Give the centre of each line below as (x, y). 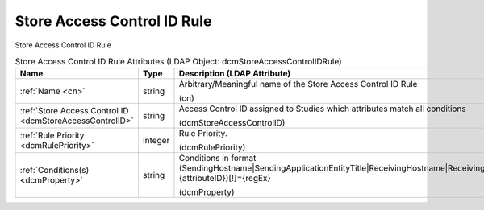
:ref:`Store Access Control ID (74, 111)
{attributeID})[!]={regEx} (225, 179)
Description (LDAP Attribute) (235, 74)
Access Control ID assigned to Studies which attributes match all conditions (323, 109)
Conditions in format (217, 159)
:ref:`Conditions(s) (54, 171)
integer (156, 141)
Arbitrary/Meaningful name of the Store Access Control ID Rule (298, 84)
